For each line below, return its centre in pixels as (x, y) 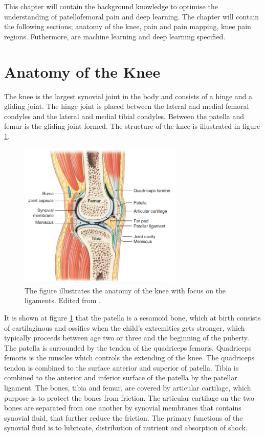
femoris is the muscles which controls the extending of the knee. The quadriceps (129, 358)
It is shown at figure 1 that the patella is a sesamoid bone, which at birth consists (132, 317)
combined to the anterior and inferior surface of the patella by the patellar (121, 377)
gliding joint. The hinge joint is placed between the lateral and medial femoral (127, 106)
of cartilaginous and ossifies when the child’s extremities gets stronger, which (125, 327)
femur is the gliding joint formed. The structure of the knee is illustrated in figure (132, 126)
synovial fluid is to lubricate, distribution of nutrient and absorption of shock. (126, 428)
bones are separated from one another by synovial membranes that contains (123, 408)
